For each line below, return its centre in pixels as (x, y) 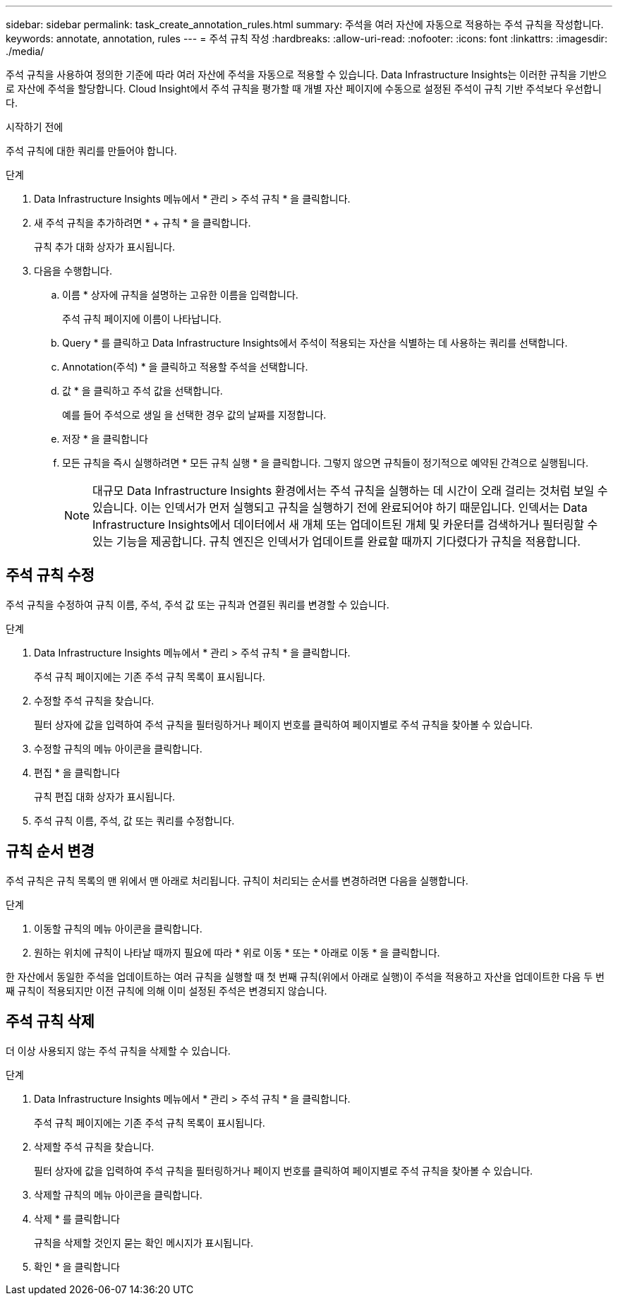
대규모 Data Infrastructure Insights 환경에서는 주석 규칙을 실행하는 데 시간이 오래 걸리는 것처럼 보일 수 (350, 491)
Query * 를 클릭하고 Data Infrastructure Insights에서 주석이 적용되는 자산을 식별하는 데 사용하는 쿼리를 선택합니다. (315, 343)
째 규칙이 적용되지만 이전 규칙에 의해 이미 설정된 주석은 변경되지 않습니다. (166, 990)
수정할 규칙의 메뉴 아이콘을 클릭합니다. (118, 748)
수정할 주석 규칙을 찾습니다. (94, 700)
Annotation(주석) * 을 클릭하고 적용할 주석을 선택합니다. (185, 367)
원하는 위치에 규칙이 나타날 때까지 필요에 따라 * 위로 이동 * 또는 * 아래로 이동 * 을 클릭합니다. (237, 952)
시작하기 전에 (35, 127)
